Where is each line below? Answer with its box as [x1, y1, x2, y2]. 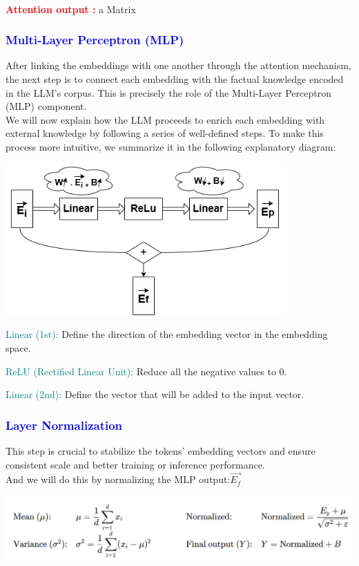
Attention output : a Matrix [6, 1, 136, 16]
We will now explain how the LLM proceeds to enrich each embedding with [6, 112, 325, 126]
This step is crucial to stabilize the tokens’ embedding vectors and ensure [6, 443, 316, 457]
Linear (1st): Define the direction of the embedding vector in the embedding [6, 327, 328, 341]
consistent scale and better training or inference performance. [6, 457, 265, 471]
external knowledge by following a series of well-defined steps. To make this [6, 126, 324, 140]
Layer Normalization [6, 416, 123, 433]
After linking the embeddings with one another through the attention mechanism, [6, 58, 351, 73]
